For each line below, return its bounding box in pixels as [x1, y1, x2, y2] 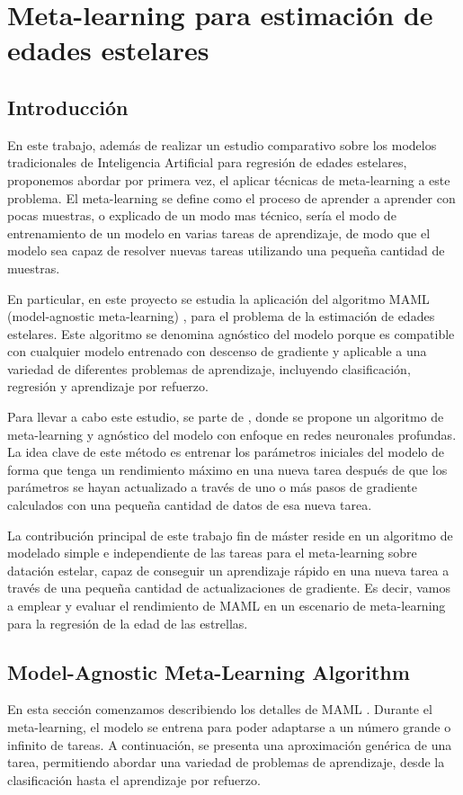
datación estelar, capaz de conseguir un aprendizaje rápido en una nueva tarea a [7, 560, 450, 579]
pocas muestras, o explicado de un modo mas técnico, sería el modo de [7, 206, 396, 225]
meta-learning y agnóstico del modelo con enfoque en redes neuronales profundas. [7, 424, 457, 443]
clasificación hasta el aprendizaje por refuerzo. [7, 770, 261, 789]
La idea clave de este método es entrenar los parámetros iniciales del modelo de [7, 442, 444, 461]
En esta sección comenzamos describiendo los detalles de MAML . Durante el [7, 700, 432, 719]
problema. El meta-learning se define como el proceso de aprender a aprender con [7, 188, 456, 207]
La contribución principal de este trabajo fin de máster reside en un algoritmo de [7, 525, 453, 544]
